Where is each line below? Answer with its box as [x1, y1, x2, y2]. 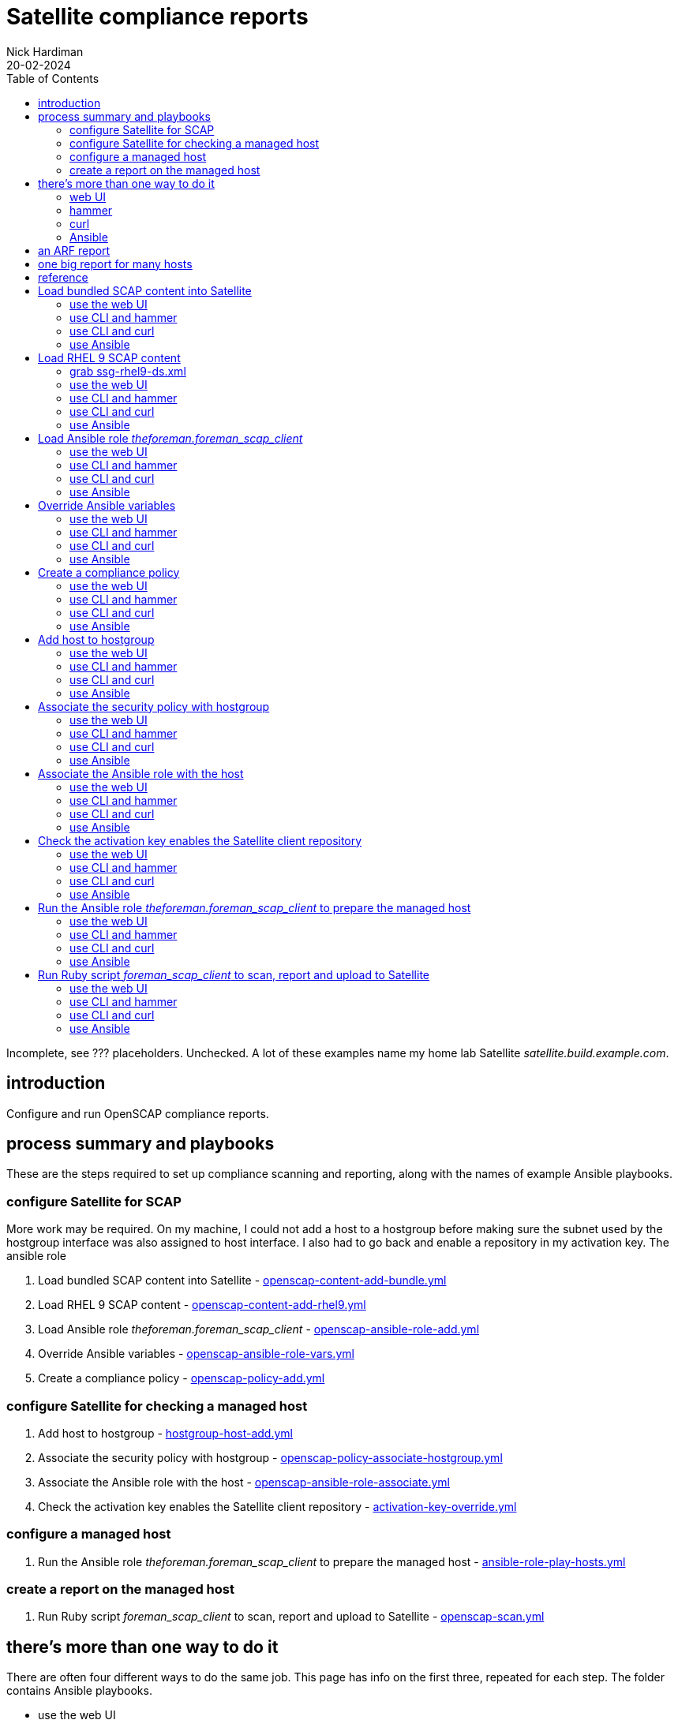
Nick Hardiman [6, 44, 84, 58]
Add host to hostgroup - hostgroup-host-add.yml [38, 1426, 293, 1440]
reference [38, 270, 88, 284]
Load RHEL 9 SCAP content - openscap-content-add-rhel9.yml [38, 1298, 366, 1312]
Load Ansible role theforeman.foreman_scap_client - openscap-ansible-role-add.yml [38, 1322, 480, 1337]
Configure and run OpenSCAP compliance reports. [6, 1106, 269, 1120]
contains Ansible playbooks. [6, 1684, 152, 1698]
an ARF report [38, 243, 111, 257]
